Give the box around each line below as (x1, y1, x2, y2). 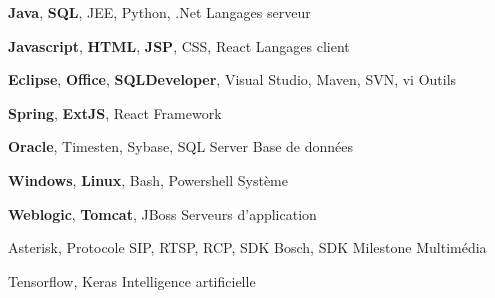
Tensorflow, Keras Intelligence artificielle (8, 270, 256, 291)
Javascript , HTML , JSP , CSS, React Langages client (8, 35, 350, 56)
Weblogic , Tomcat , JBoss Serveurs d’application (8, 203, 317, 224)
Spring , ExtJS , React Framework (8, 102, 222, 123)
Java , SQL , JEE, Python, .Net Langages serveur (8, 2, 311, 22)
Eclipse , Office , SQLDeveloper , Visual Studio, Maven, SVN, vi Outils (8, 69, 457, 90)
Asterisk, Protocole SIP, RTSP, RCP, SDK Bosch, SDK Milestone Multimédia (8, 237, 487, 258)
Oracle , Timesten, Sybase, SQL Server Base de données (8, 136, 353, 157)
